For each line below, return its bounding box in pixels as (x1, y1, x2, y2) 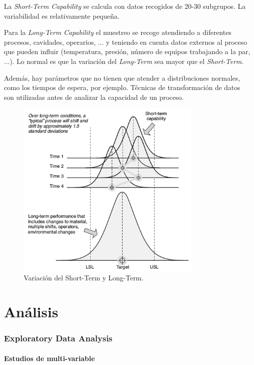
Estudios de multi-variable (4, 353, 95, 363)
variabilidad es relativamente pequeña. (4, 10, 120, 21)
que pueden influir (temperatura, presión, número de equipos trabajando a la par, (4, 46, 251, 57)
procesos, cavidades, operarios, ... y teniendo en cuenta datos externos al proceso (4, 36, 247, 47)
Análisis (4, 301, 59, 321)
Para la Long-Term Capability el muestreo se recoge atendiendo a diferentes (4, 27, 231, 37)
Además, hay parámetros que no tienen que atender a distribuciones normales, (4, 72, 240, 83)
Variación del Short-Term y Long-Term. (24, 273, 144, 283)
